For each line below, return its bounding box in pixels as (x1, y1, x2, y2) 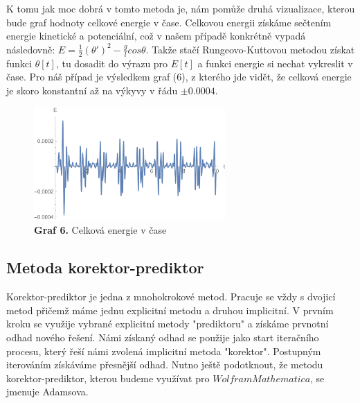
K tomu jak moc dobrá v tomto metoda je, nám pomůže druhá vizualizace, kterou (6, 1, 355, 15)
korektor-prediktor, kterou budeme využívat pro (6, 370, 210, 385)
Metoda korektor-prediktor (6, 257, 204, 278)
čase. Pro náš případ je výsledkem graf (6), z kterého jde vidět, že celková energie (6, 69, 352, 84)
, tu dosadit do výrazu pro (55, 55, 168, 70)
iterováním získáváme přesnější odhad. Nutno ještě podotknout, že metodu (6, 357, 323, 372)
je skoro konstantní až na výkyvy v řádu (6, 83, 178, 97)
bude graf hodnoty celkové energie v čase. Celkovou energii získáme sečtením (6, 15, 332, 29)
